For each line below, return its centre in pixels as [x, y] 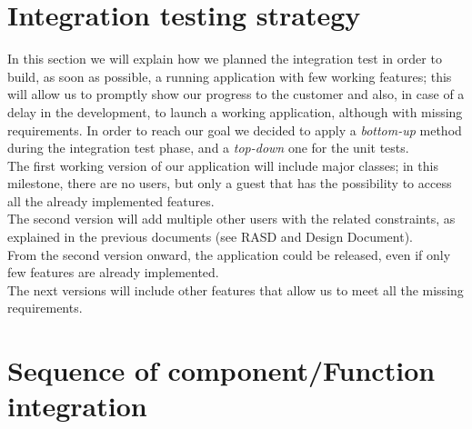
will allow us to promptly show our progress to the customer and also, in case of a [236, 94]
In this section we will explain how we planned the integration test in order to [225, 59]
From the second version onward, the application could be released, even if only [229, 254]
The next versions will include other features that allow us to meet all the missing [236, 289]
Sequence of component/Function [221, 370]
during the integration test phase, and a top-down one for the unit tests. [208, 148]
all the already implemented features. [111, 200]
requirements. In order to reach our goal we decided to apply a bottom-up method [235, 130]
